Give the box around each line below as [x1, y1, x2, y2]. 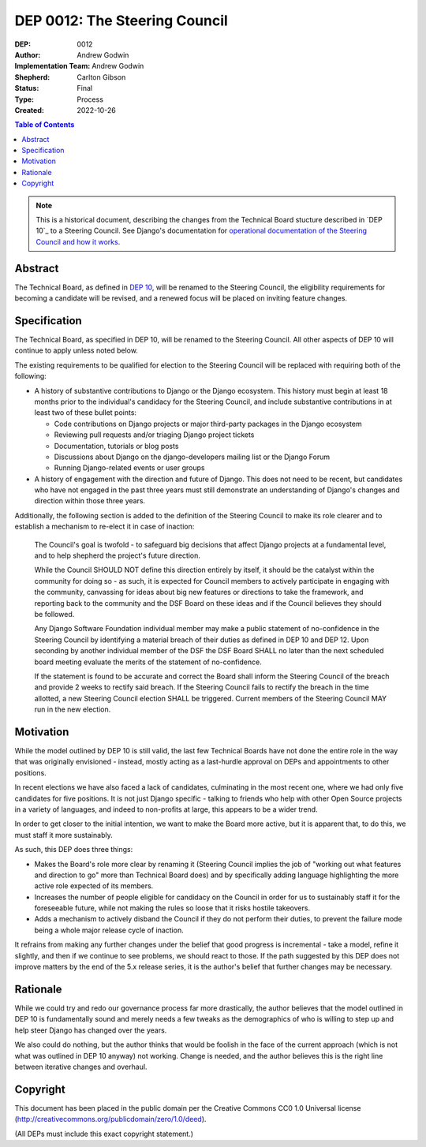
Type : [14, 95, 35, 104]
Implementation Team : [14, 62, 91, 71]
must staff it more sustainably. [14, 830, 114, 839]
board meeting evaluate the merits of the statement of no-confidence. [34, 657, 262, 667]
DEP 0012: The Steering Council [14, 12, 228, 29]
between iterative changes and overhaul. [14, 1062, 148, 1071]
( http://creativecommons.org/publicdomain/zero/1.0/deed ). [14, 1115, 207, 1124]
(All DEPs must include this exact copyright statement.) [14, 1129, 193, 1138]
